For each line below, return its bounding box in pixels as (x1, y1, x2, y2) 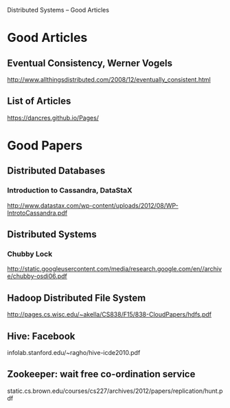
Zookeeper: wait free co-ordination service (7, 368, 196, 380)
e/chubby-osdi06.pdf (7, 272, 67, 281)
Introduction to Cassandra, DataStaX (7, 186, 133, 195)
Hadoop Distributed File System (7, 292, 146, 303)
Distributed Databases (7, 165, 106, 177)
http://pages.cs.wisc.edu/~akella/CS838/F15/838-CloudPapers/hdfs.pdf (7, 310, 212, 319)
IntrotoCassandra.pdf (7, 208, 67, 217)
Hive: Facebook (7, 330, 76, 342)
